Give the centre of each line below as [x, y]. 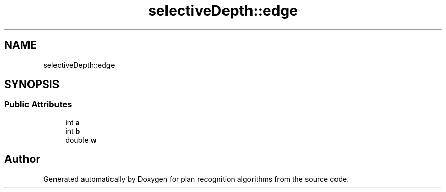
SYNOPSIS [32, 85]
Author [22, 159]
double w [81, 140]
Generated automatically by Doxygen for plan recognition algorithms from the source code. [196, 179]
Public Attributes [38, 105]
